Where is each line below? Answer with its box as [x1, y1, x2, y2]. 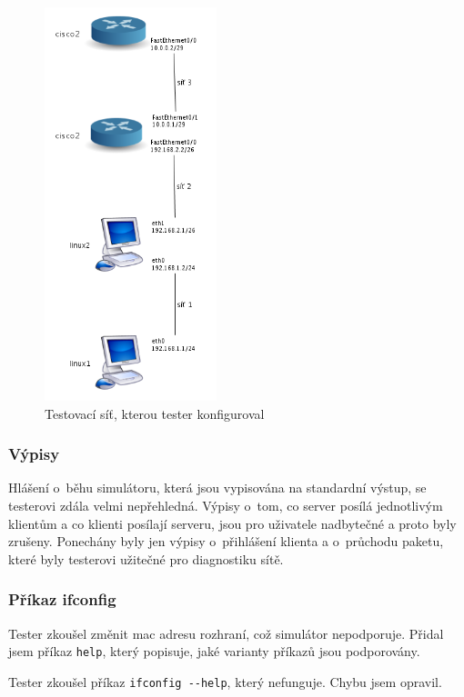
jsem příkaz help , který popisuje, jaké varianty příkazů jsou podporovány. [8, 642, 420, 661]
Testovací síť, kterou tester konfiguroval [45, 403, 265, 423]
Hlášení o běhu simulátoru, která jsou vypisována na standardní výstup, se [8, 478, 427, 497]
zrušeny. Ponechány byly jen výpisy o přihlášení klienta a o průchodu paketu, [8, 532, 444, 551]
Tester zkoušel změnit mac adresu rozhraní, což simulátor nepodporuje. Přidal [8, 623, 444, 642]
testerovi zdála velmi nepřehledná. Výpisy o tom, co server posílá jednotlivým [8, 495, 443, 514]
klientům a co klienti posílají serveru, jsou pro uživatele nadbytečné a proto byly [8, 513, 457, 533]
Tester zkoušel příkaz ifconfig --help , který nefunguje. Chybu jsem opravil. [8, 672, 442, 691]
